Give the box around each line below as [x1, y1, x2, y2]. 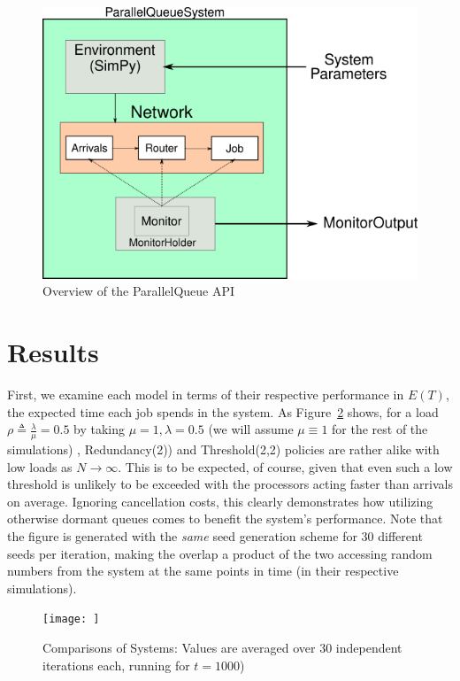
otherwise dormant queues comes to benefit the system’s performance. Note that [7, 509, 443, 528]
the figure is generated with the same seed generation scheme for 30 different [7, 526, 423, 545]
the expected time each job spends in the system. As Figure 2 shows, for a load [7, 402, 439, 421]
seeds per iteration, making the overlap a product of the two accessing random [7, 544, 433, 562]
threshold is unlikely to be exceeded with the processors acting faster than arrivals [7, 475, 453, 493]
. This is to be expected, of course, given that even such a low [118, 457, 453, 476]
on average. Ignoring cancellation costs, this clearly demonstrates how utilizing [7, 491, 433, 510]
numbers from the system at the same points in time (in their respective [7, 561, 399, 580]
